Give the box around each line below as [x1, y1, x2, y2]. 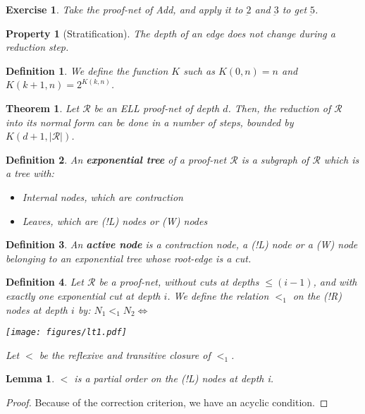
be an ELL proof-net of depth [94, 100, 220, 115]
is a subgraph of [241, 152, 309, 166]
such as [183, 63, 215, 78]
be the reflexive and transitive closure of [39, 347, 211, 362]
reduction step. [6, 39, 69, 54]
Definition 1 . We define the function [6, 63, 168, 78]
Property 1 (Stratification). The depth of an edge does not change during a [6, 25, 335, 40]
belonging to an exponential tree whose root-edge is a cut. [6, 250, 252, 265]
